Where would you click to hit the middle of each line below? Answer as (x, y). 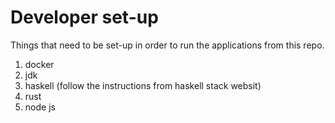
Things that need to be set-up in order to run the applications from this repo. (167, 45)
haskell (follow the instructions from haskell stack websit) (143, 85)
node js (40, 107)
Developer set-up (84, 17)
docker (39, 64)
